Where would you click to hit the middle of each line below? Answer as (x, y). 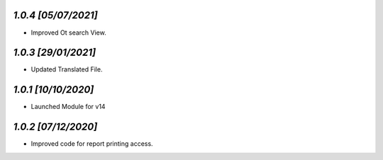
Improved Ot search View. (68, 33)
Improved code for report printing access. (92, 144)
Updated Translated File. (67, 69)
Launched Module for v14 (68, 107)
